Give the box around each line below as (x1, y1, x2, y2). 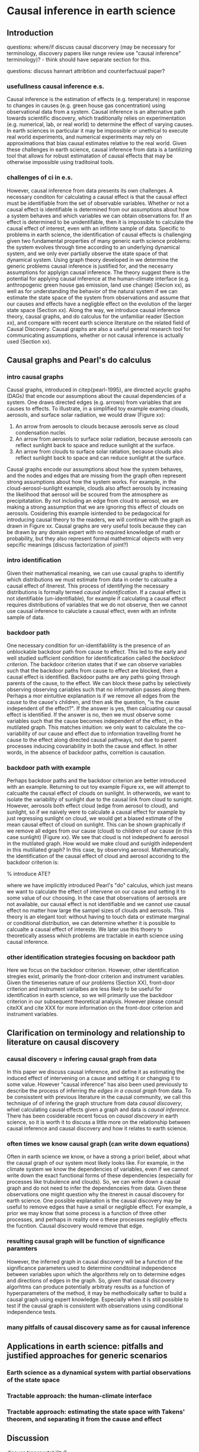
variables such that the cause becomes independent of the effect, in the (7, 717, 183, 724)
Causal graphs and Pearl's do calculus (7, 355, 152, 365)
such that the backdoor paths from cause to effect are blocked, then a (7, 667, 178, 674)
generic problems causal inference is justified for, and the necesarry (7, 262, 174, 269)
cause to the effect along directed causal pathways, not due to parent (7, 736, 177, 743)
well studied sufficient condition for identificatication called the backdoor (7, 654, 185, 661)
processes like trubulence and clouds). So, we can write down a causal (7, 1178, 181, 1186)
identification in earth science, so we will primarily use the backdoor (7, 992, 174, 999)
